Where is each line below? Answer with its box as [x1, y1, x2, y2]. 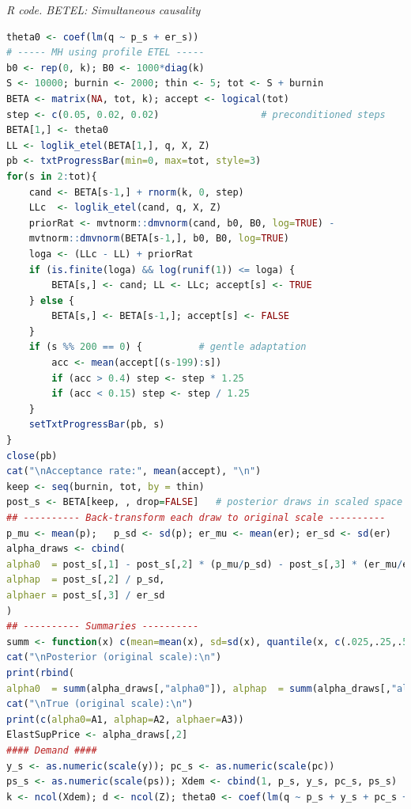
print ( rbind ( [6, 667, 74, 678]
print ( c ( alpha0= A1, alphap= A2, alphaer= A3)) [6, 713, 244, 725]
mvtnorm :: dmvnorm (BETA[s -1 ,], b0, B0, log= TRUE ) [28, 233, 290, 245]
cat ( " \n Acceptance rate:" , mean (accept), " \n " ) [6, 465, 262, 477]
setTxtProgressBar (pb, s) [28, 419, 165, 431]
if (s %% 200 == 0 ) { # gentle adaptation [28, 341, 307, 353]
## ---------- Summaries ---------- [6, 621, 199, 632]
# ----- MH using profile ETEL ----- [6, 47, 205, 59]
